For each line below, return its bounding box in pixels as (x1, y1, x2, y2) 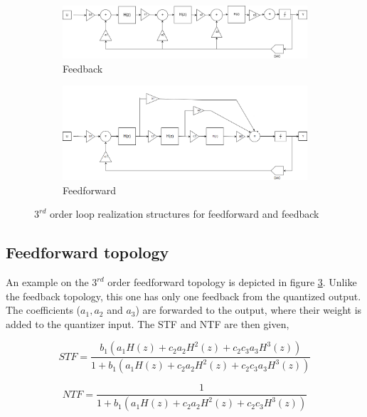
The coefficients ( (6, 302, 81, 317)
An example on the (6, 275, 89, 290)
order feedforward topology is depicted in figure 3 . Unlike (107, 275, 357, 290)
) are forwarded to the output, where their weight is (135, 302, 362, 317)
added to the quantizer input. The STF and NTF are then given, (6, 316, 289, 331)
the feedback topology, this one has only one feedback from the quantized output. (6, 288, 361, 303)
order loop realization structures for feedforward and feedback (49, 206, 319, 221)
